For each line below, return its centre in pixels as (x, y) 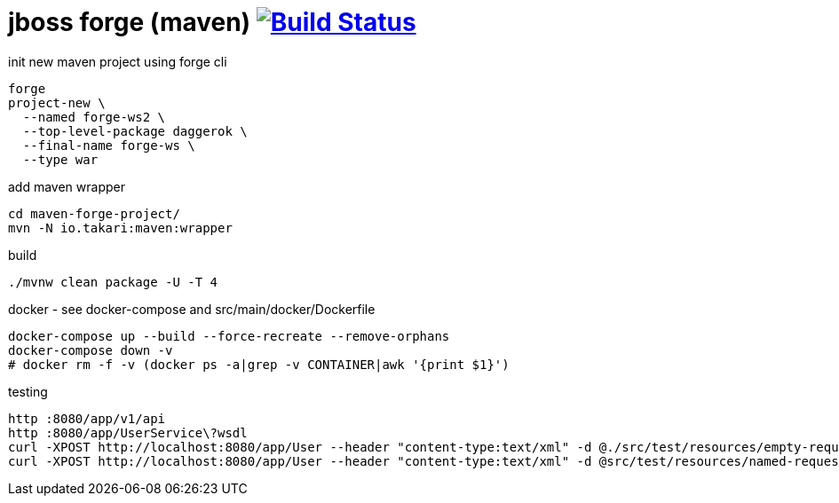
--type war (60, 159)
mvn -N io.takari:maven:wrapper (120, 228)
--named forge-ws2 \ (94, 117)
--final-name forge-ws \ (109, 145)
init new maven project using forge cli (118, 61)
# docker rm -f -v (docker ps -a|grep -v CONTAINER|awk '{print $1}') (259, 364)
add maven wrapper (67, 186)
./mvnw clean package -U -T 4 (113, 282)
